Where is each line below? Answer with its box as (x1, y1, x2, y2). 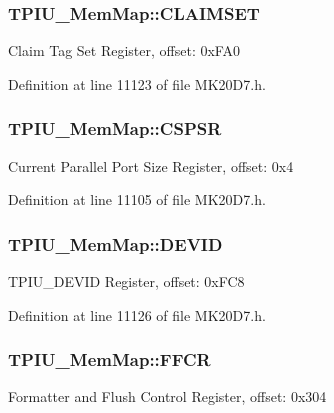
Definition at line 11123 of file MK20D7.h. (8, 73, 266, 94)
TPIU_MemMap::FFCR (8, 347, 211, 372)
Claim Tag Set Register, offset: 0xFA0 (8, 40, 240, 61)
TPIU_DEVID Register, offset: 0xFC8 (8, 271, 245, 292)
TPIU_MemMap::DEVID (8, 231, 223, 256)
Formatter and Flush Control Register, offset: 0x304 (8, 386, 327, 407)
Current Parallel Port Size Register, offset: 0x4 (8, 155, 294, 176)
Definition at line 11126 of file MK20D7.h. (8, 304, 266, 325)
